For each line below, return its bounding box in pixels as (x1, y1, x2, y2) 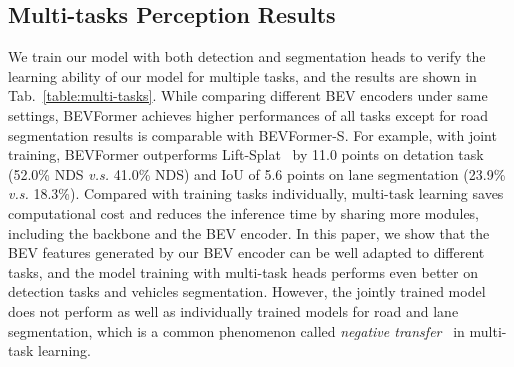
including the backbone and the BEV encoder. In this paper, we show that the (8, 222, 490, 243)
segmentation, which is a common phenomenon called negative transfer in (8, 320, 465, 341)
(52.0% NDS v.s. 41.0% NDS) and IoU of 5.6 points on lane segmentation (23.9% (8, 163, 506, 184)
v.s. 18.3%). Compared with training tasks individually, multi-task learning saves (8, 183, 504, 204)
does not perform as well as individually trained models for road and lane (8, 300, 459, 321)
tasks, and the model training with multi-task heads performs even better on (8, 261, 478, 282)
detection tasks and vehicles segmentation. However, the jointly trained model (8, 281, 486, 302)
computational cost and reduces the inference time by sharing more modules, (8, 202, 480, 223)
